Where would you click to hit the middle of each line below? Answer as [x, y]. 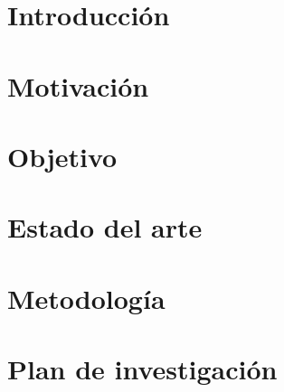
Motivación [78, 85]
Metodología [86, 298]
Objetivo [62, 156]
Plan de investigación [142, 369]
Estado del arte [105, 227]
